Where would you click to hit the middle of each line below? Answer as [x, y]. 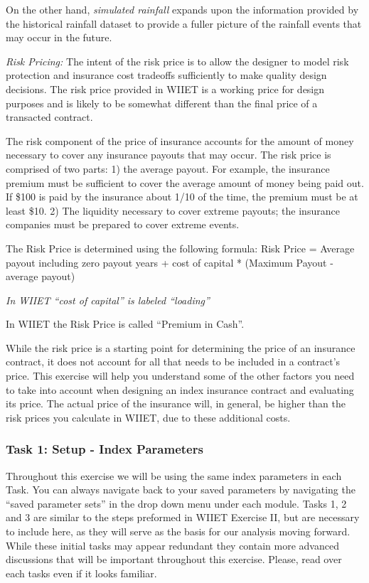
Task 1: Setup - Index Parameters [105, 449]
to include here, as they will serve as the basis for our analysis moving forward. [178, 531]
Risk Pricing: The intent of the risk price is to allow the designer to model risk [177, 61]
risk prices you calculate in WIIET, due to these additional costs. [148, 417]
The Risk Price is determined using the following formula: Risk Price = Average [180, 248]
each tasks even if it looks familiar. [81, 573]
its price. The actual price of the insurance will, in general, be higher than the [176, 403]
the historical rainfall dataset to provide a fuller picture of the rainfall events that [184, 23]
